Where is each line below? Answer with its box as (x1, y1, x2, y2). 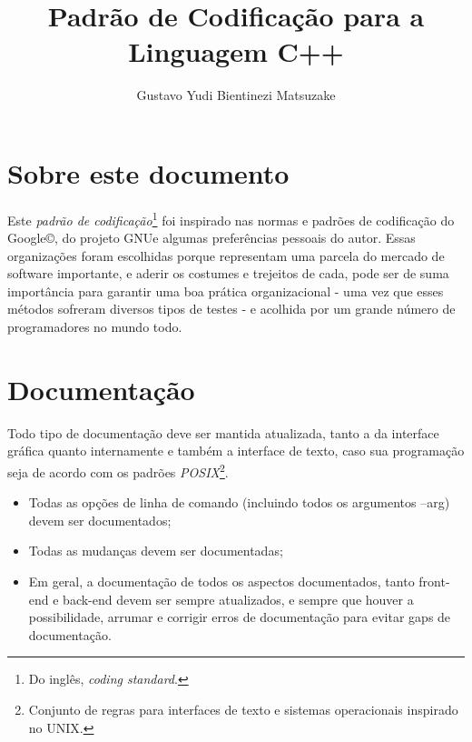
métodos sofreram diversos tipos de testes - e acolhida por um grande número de (7, 299, 456, 318)
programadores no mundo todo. (7, 317, 182, 336)
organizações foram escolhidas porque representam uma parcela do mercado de (7, 246, 445, 265)
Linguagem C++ (128, 33, 344, 70)
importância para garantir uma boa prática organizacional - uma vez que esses (7, 281, 444, 300)
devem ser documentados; (28, 510, 172, 529)
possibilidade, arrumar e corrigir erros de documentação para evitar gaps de (28, 607, 451, 627)
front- (418, 572, 450, 590)
